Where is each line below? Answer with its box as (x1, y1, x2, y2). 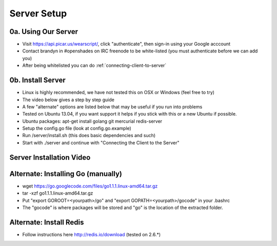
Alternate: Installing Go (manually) (9, 169, 123, 178)
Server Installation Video (9, 153, 91, 162)
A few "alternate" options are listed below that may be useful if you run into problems (22, 103, 203, 110)
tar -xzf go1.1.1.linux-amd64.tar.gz (22, 190, 93, 196)
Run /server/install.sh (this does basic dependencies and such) (22, 133, 156, 139)
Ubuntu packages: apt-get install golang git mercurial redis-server (22, 118, 163, 124)
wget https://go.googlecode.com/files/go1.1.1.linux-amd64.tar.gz (22, 183, 158, 189)
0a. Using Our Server (9, 27, 78, 36)
